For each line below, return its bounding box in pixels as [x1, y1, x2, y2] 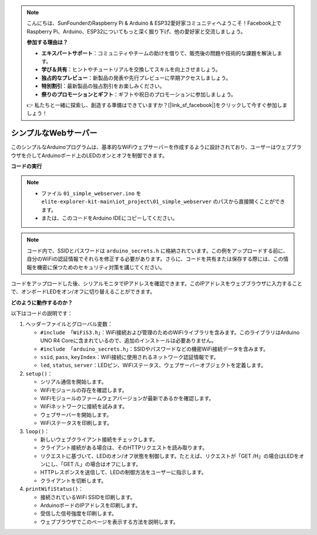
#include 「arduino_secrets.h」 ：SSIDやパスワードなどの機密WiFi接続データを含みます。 [40, 345, 269, 353]
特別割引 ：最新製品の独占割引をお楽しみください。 [41, 82, 165, 89]
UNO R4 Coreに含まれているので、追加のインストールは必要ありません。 [40, 337, 217, 344]
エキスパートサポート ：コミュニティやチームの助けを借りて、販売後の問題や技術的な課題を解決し [41, 49, 277, 57]
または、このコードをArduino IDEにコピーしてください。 [41, 214, 178, 221]
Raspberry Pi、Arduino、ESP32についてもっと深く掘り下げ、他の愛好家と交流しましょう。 [26, 28, 246, 35]
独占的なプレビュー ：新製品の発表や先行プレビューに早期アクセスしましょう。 [41, 74, 231, 81]
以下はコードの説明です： [11, 310, 73, 317]
